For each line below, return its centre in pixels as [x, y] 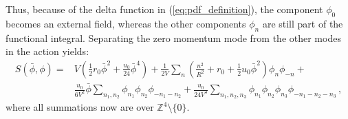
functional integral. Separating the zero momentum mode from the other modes [173, 37]
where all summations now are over [80, 107]
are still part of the [303, 23]
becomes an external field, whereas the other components [126, 23]
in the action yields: [47, 51]
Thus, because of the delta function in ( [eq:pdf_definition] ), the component [164, 9]
